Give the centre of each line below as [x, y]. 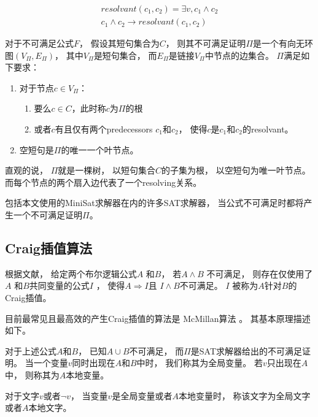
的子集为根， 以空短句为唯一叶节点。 [236, 170]
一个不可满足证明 [48, 215]
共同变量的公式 [59, 285]
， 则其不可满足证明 [206, 43]
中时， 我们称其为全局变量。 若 [200, 363]
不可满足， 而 [157, 350]
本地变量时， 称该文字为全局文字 [244, 395]
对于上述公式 [31, 350]
